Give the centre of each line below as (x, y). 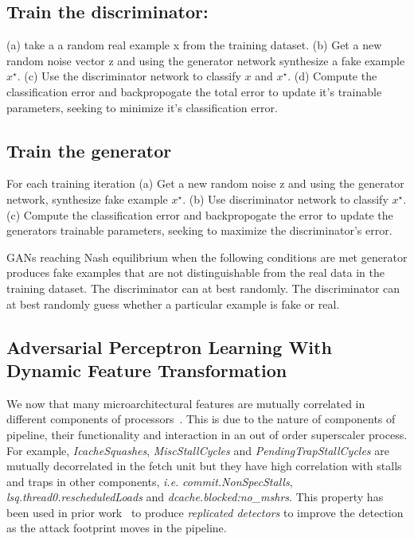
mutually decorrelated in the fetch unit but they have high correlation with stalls (204, 466)
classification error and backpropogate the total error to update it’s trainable (194, 91)
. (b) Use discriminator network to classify (285, 198)
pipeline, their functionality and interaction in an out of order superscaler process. (207, 434)
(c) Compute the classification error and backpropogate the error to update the (200, 214)
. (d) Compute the (332, 76)
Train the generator (89, 150)
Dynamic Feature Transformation (147, 370)
